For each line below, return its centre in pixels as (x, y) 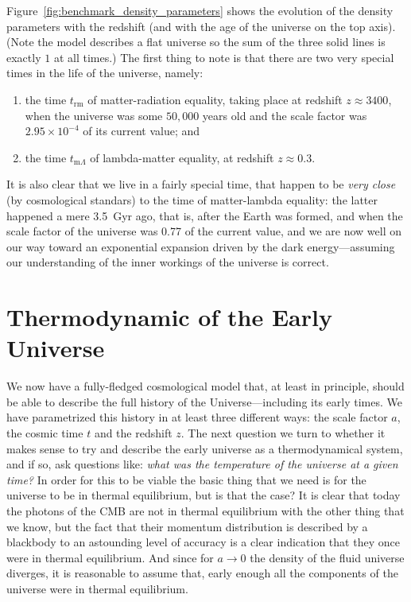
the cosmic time (45, 433)
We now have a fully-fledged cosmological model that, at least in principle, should (205, 386)
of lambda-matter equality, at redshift (182, 157)
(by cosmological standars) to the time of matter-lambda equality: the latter (192, 199)
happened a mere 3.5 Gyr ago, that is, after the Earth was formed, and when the (205, 215)
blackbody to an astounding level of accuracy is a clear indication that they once (203, 542)
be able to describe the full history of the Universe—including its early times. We (204, 401)
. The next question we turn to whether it (283, 433)
